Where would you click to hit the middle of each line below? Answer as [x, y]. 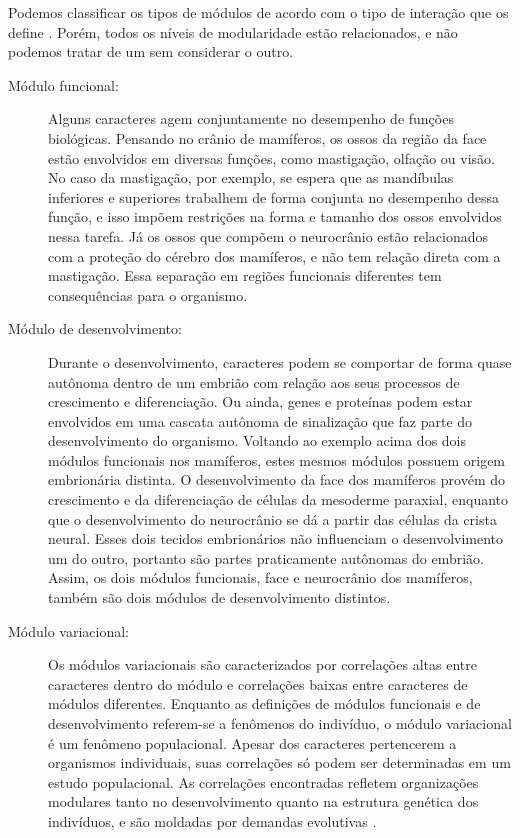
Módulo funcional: [63, 84]
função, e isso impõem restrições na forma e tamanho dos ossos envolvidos [275, 216]
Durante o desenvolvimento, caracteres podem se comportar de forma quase [280, 361]
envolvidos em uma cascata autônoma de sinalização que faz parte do [260, 420]
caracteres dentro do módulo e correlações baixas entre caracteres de [258, 683]
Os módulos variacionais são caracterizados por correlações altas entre [262, 664]
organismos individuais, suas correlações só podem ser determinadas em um [279, 762]
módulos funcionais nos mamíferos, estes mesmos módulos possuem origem [277, 459]
